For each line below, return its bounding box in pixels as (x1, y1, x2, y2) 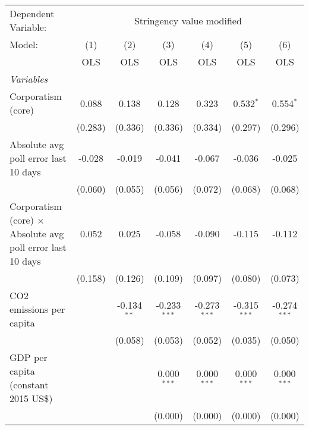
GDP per (10, 350, 48, 364)
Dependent (10, 7, 55, 20)
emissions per (10, 302, 65, 316)
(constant (10, 378, 49, 391)
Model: (10, 37, 39, 51)
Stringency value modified (134, 13, 242, 27)
